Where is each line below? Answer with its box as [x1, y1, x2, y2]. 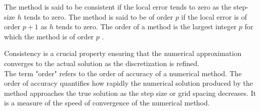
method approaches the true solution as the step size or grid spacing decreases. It [4, 87, 256, 98]
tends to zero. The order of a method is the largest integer [56, 21, 237, 32]
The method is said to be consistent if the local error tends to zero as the [4, 2, 231, 12]
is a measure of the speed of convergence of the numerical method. [4, 97, 210, 108]
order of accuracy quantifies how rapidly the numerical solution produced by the [4, 78, 253, 88]
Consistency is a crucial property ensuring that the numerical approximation [4, 48, 242, 59]
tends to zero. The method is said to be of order [24, 11, 173, 22]
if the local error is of [181, 11, 247, 22]
